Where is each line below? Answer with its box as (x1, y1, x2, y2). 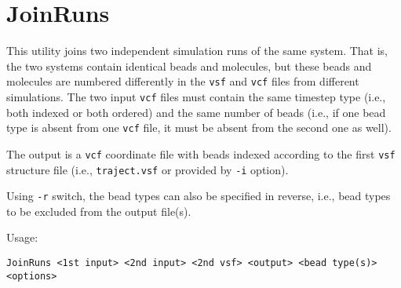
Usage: (6, 229, 38, 246)
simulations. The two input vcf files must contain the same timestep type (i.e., (6, 88, 386, 104)
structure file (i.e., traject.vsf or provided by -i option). (6, 161, 289, 177)
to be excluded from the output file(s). (6, 202, 191, 219)
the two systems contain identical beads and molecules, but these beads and (6, 57, 372, 74)
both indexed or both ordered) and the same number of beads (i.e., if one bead (6, 104, 386, 120)
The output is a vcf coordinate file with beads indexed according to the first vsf (6, 145, 396, 162)
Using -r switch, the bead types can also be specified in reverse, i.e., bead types (6, 188, 391, 204)
